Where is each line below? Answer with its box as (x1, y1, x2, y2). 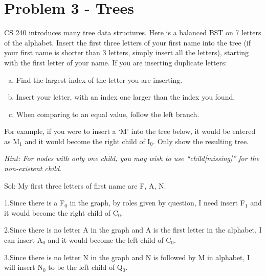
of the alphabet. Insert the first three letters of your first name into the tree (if (4, 37, 251, 48)
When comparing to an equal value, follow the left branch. (16, 108, 199, 119)
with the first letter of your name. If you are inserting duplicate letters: (4, 57, 227, 67)
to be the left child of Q (48, 262, 123, 272)
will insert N (4, 262, 43, 272)
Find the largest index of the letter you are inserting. (16, 74, 183, 85)
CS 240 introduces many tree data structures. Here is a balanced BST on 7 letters (4, 27, 261, 38)
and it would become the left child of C (48, 235, 171, 245)
